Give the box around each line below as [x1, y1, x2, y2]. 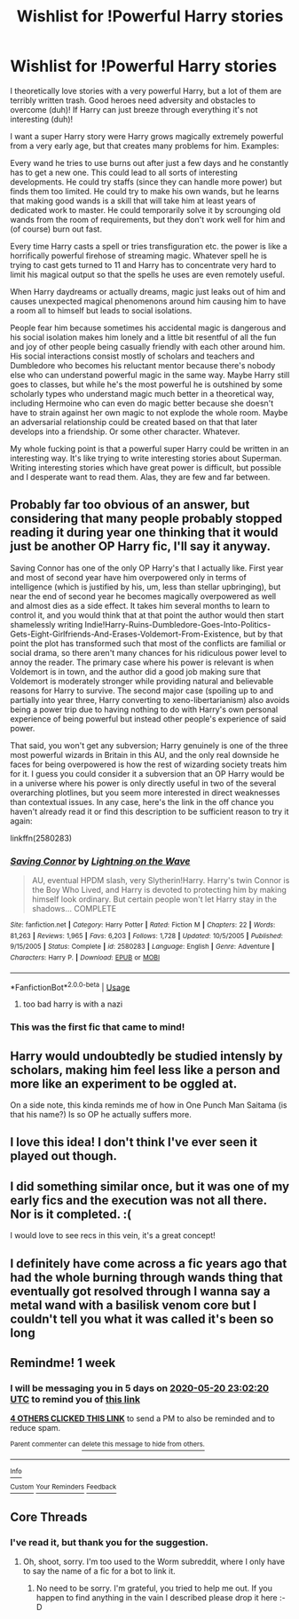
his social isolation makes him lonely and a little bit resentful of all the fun [10, 331, 277, 343]
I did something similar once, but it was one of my [10, 1179, 290, 1194]
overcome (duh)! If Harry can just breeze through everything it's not [10, 104, 258, 115]
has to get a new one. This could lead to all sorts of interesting [10, 167, 238, 178]
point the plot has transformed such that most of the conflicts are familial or [10, 637, 287, 649]
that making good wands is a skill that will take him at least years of [10, 195, 256, 206]
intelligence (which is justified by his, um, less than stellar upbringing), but [10, 581, 281, 592]
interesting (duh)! [10, 114, 74, 124]
